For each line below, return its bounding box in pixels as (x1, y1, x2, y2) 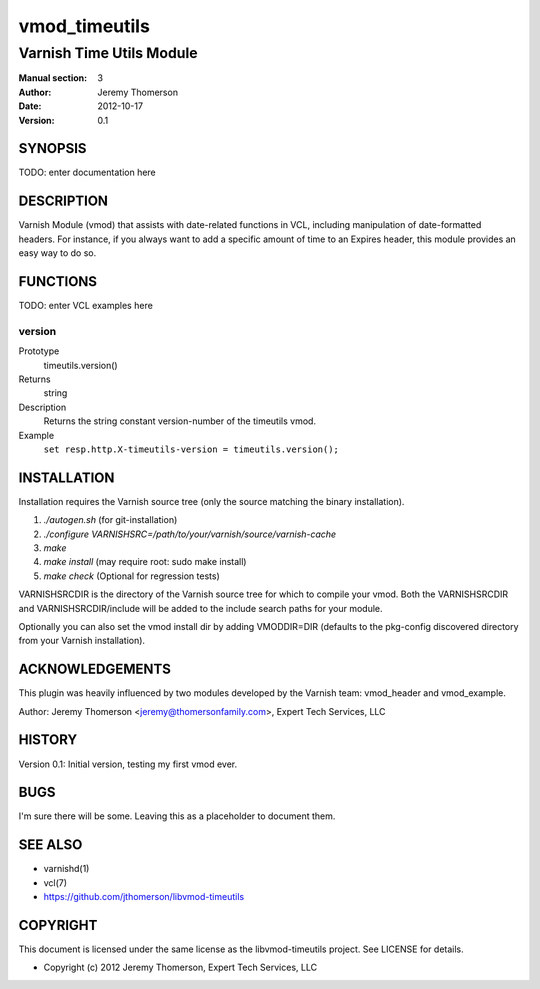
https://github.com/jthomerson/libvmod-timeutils (43, 891, 245, 903)
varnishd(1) (43, 863, 90, 875)
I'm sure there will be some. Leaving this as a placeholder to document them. (18, 810, 336, 822)
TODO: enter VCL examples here (18, 300, 154, 312)
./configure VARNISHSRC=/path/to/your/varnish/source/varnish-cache (43, 528, 337, 540)
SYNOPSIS (18, 140, 87, 157)
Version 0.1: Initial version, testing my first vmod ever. (18, 758, 238, 770)
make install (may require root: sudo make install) (43, 556, 247, 568)
